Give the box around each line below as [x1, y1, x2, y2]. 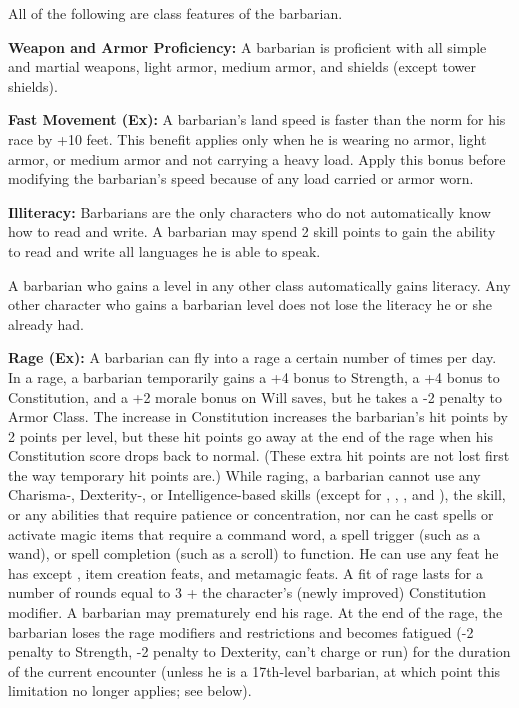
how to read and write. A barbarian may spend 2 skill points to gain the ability [8, 221, 496, 242]
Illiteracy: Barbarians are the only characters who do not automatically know [8, 201, 491, 222]
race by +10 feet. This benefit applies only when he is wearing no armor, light [8, 128, 487, 149]
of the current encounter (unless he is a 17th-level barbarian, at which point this [8, 660, 501, 681]
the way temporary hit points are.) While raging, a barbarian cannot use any [8, 464, 481, 485]
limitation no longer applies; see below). [8, 680, 252, 701]
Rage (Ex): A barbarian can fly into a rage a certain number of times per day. [8, 347, 497, 368]
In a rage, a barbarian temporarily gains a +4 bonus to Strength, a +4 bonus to [8, 366, 500, 387]
